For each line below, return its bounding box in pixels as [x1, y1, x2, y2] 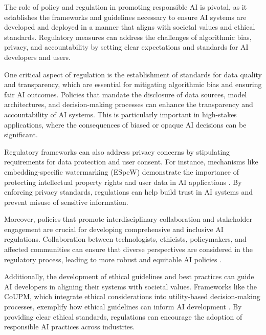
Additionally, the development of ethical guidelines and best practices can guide [4, 271, 254, 282]
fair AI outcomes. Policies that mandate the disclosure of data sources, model [4, 89, 247, 99]
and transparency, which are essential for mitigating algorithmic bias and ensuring [4, 79, 262, 90]
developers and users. [4, 51, 71, 62]
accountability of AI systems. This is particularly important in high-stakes [4, 109, 237, 119]
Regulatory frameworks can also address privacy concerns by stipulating [4, 146, 230, 157]
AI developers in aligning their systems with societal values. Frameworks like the [4, 281, 257, 291]
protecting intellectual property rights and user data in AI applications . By [4, 176, 242, 187]
